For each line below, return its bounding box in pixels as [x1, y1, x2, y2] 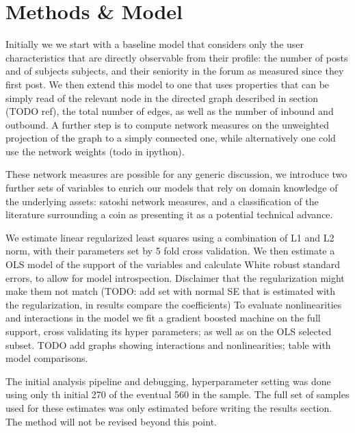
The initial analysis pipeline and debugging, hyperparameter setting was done [5, 373, 331, 388]
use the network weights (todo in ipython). [5, 144, 185, 158]
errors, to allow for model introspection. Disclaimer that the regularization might [5, 270, 345, 285]
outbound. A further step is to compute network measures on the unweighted [5, 117, 329, 131]
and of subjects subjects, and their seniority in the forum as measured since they [5, 64, 344, 78]
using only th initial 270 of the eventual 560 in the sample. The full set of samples [5, 387, 350, 402]
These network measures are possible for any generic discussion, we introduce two [5, 167, 347, 181]
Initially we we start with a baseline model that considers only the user [5, 37, 304, 51]
